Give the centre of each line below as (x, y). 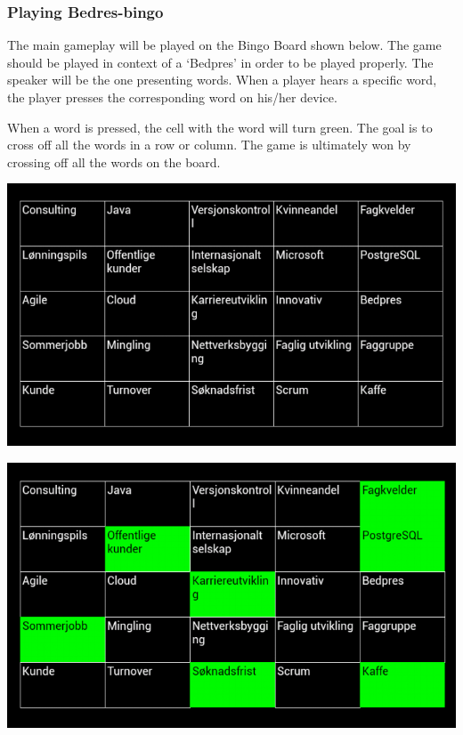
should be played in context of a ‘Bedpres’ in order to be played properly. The (220, 62)
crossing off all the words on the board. (114, 162)
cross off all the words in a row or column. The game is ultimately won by (209, 145)
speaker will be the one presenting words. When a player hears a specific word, (222, 80)
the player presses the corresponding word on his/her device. (172, 97)
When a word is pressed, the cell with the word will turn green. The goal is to (220, 127)
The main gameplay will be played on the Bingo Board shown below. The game (224, 45)
